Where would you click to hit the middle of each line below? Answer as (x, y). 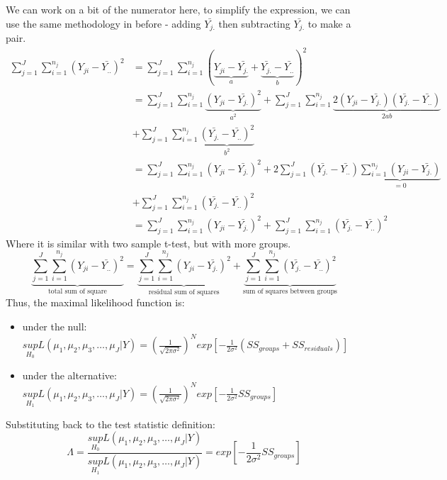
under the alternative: (69, 375)
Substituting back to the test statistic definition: (111, 424)
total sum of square (78, 291)
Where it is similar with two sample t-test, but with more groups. (148, 243)
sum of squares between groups (290, 291)
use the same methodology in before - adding (103, 23)
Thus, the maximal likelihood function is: (95, 302)
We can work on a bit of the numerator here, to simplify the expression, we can (178, 9)
